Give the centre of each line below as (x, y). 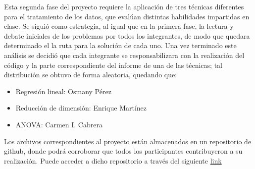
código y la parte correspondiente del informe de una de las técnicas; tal (113, 65)
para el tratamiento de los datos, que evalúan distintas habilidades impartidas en (127, 16)
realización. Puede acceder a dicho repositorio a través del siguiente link (113, 160)
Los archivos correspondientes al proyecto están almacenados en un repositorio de (128, 141)
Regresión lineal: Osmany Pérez (63, 91)
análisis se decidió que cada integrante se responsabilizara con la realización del (124, 55)
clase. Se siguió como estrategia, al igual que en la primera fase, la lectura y (119, 26)
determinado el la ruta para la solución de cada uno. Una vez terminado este (120, 45)
